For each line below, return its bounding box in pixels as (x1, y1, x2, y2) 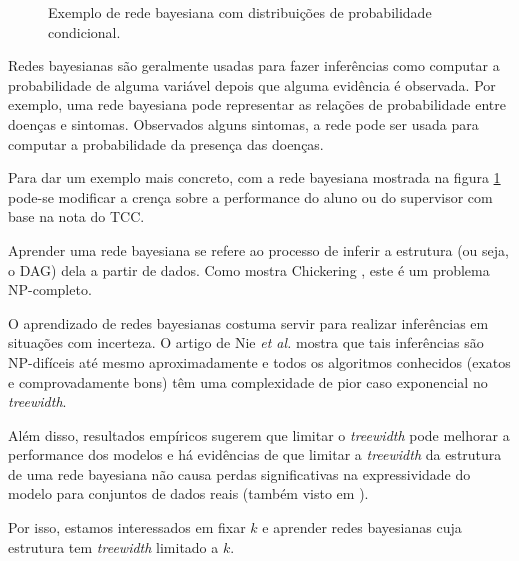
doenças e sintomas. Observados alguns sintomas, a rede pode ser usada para (8, 113, 479, 134)
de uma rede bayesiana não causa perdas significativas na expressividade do (8, 463, 471, 484)
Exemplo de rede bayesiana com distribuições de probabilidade (48, 2, 432, 22)
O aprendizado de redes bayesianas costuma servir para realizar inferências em (8, 312, 489, 333)
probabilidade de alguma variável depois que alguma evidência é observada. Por (8, 74, 496, 95)
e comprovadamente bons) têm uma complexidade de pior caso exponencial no (8, 371, 488, 392)
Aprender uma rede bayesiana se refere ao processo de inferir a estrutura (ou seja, (8, 239, 509, 260)
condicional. (48, 21, 121, 42)
